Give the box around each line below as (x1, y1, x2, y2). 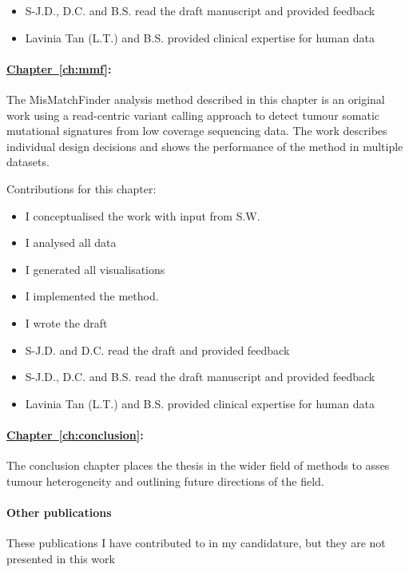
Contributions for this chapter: (6, 180, 157, 197)
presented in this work (6, 550, 115, 566)
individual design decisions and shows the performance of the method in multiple (6, 137, 403, 154)
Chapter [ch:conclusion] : (6, 426, 144, 443)
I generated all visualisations (25, 260, 165, 277)
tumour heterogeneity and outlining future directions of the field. (6, 472, 324, 489)
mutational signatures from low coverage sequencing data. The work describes (6, 122, 387, 139)
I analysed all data (25, 234, 117, 251)
